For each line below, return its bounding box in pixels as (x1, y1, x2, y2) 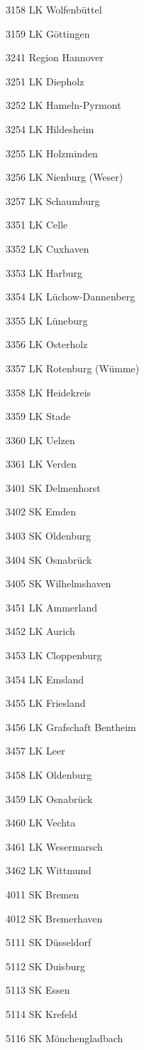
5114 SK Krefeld (6, 1006, 77, 1021)
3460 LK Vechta (6, 815, 76, 830)
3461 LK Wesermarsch (6, 839, 103, 854)
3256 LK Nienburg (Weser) (6, 169, 123, 184)
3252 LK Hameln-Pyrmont (6, 98, 121, 112)
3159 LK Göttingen (6, 26, 90, 41)
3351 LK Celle (6, 217, 68, 232)
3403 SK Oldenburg (6, 528, 92, 543)
